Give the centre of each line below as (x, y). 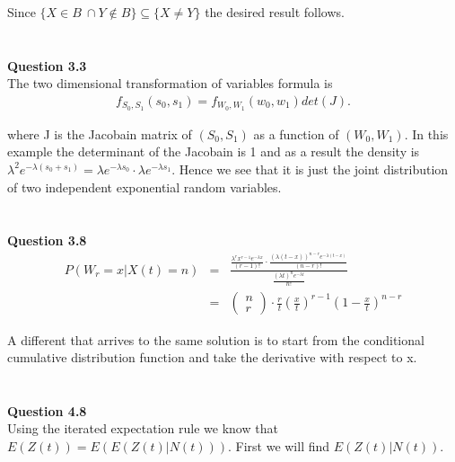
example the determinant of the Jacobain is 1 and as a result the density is (214, 151)
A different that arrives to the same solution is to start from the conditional (216, 339)
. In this (426, 133)
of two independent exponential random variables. (144, 187)
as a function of (296, 133)
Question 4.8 (47, 410)
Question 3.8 (47, 240)
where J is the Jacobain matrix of (100, 133)
